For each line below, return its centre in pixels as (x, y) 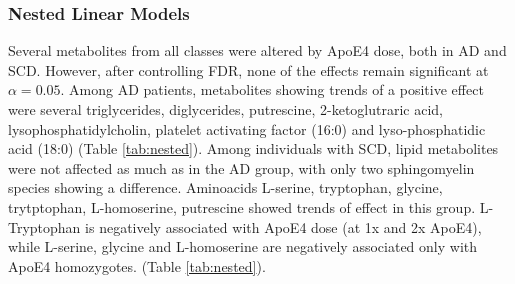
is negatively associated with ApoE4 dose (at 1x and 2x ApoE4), (283, 226)
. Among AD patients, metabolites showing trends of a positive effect (272, 89)
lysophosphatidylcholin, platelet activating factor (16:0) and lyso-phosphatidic (247, 128)
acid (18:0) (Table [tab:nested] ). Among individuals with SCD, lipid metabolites (253, 148)
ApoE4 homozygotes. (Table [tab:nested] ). (137, 265)
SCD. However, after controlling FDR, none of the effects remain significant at (248, 69)
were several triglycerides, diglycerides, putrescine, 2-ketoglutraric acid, (225, 109)
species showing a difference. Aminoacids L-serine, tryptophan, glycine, (225, 187)
